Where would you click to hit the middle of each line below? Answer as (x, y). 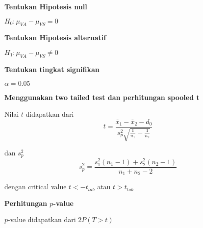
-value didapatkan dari (42, 219)
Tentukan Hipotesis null (46, 6)
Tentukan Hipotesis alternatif (55, 38)
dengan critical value (36, 187)
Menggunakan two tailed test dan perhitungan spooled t (102, 97)
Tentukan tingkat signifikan (52, 69)
